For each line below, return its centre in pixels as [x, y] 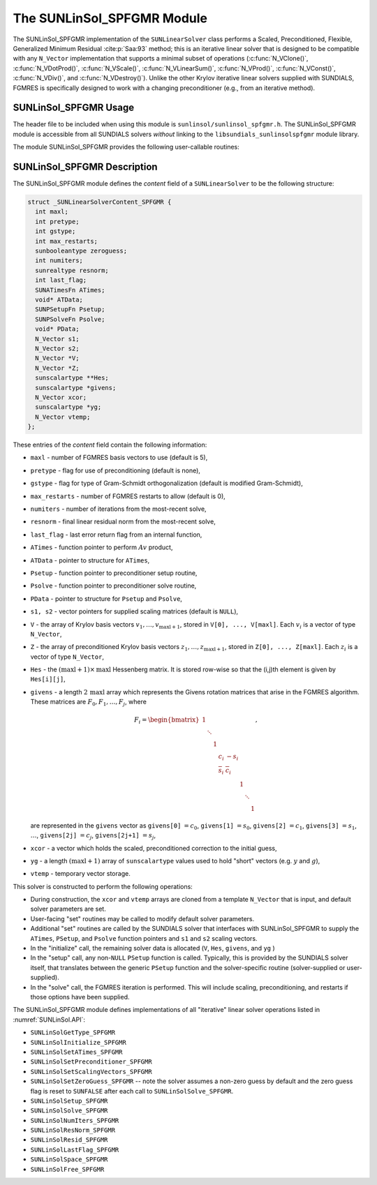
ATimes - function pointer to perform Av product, [102, 547]
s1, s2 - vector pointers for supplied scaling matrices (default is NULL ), [134, 611]
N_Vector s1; [57, 339]
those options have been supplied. [80, 997]
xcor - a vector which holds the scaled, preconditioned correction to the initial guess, [154, 848]
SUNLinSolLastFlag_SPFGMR [75, 1149]
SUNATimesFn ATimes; [70, 290]
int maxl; [52, 212]
